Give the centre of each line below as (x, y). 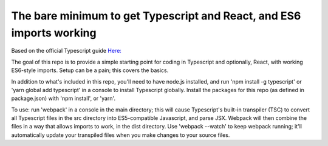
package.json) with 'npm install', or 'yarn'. (63, 98)
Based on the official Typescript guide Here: (66, 51)
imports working (54, 33)
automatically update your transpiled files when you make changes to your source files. (121, 135)
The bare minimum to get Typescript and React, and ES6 (156, 16)
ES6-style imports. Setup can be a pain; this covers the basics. (90, 70)
